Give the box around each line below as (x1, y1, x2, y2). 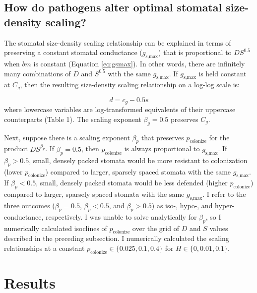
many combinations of (4, 68, 71, 78)
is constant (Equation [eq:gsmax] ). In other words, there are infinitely (33, 58, 245, 68)
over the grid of (132, 223, 179, 233)
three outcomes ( (4, 200, 55, 210)
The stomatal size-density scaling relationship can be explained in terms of (4, 37, 231, 48)
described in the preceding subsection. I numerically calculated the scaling (4, 233, 229, 243)
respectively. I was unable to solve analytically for (45, 211, 197, 222)
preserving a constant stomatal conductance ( (4, 47, 142, 58)
